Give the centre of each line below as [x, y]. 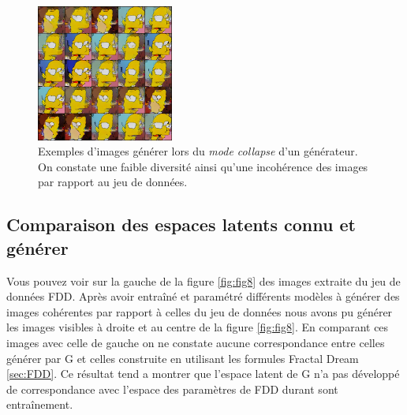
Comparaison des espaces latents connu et [181, 224]
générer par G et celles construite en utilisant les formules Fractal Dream [183, 358]
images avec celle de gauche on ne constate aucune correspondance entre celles [196, 342]
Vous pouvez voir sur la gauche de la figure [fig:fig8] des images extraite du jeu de [203, 280]
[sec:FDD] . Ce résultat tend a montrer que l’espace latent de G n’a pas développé [203, 374]
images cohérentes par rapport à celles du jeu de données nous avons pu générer [200, 311]
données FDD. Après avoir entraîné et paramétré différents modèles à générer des [203, 296]
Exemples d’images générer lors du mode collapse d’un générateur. [198, 151]
